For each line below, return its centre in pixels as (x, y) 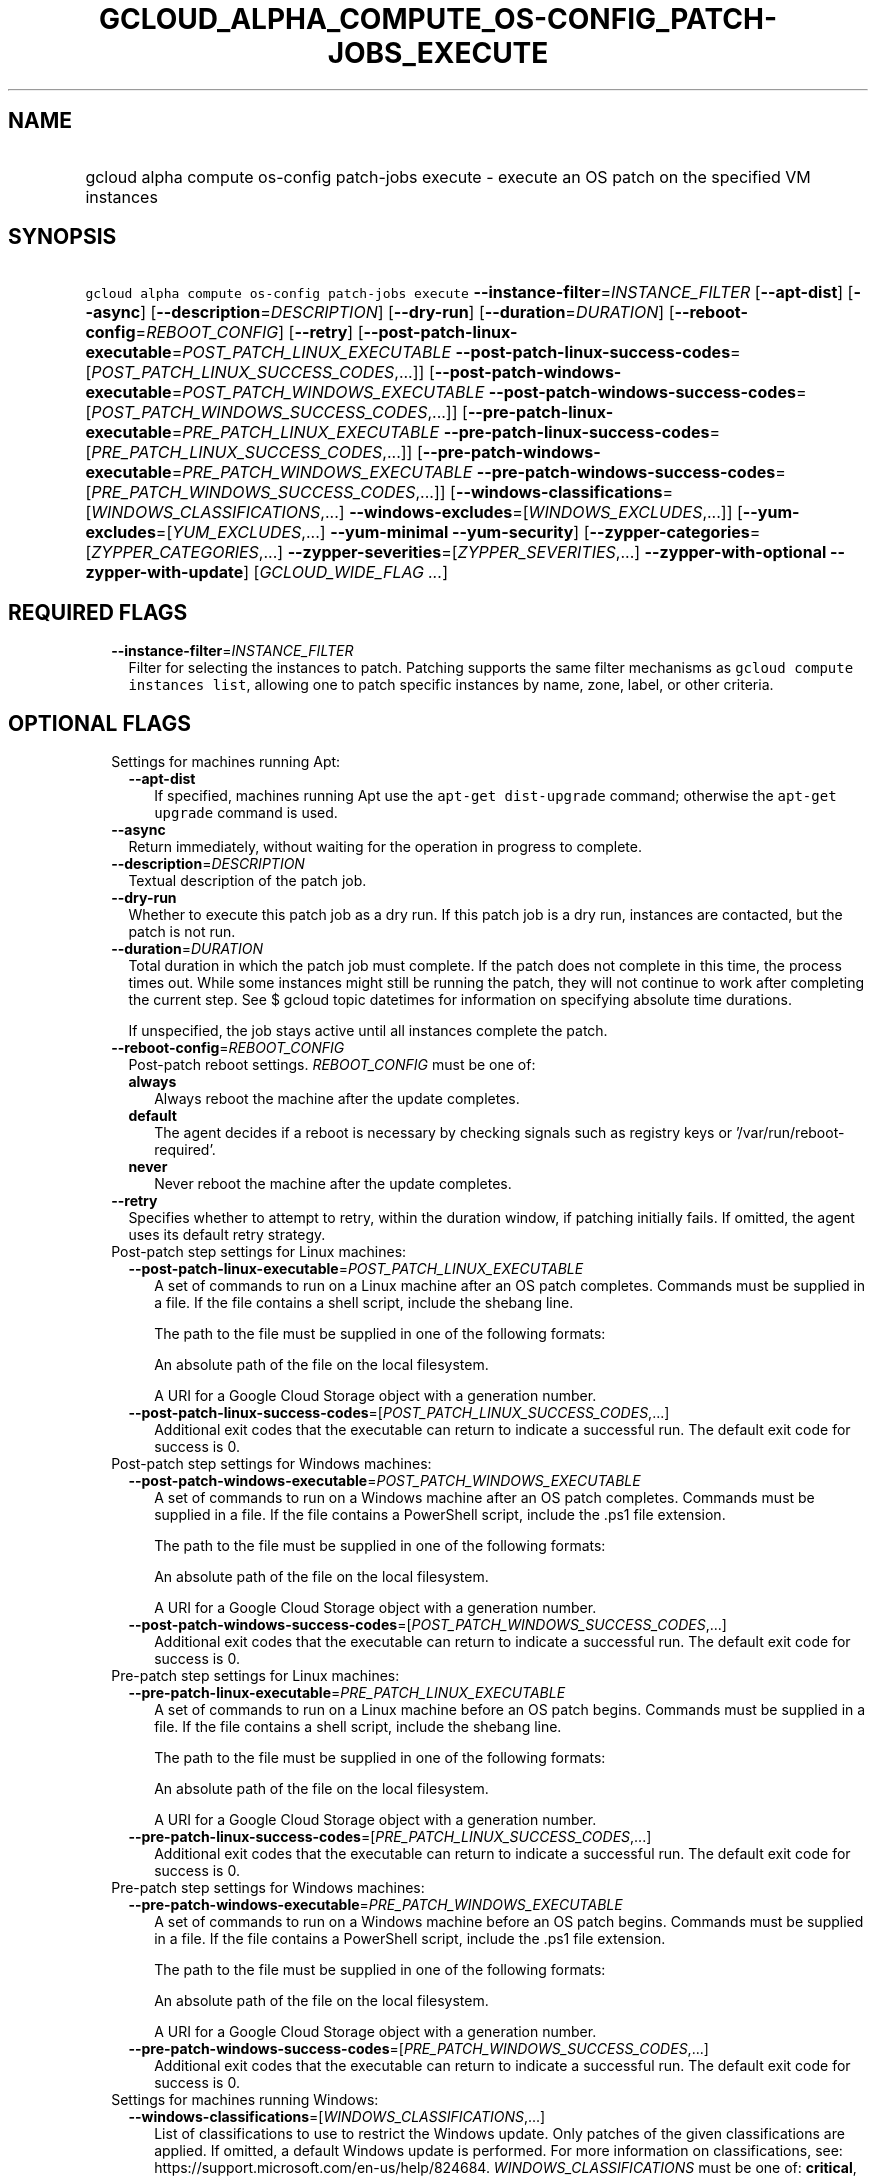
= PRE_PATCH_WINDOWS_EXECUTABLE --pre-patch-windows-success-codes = (478, 472)
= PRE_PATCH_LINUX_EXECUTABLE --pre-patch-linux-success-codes (440, 432)
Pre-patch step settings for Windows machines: (268, 1888)
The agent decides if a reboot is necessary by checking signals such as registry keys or (443, 1133)
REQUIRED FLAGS (98, 612)
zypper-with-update (164, 572)
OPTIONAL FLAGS (99, 723)
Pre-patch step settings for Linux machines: (255, 1676)
